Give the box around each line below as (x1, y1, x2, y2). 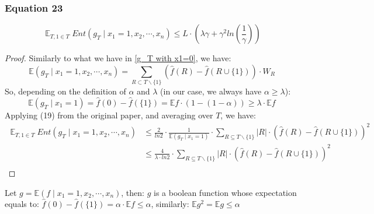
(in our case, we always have (160, 85, 262, 97)
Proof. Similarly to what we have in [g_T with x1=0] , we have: (5, 52, 231, 64)
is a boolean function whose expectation (154, 186, 297, 198)
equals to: (5, 198, 39, 210)
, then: (121, 186, 144, 198)
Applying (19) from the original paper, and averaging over (5, 108, 213, 121)
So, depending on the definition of (5, 85, 126, 97)
